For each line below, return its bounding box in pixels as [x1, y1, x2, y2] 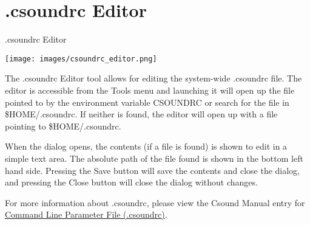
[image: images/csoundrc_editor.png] [5, 54, 157, 63]
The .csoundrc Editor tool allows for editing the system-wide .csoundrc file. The [5, 72, 302, 85]
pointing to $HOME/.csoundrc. [5, 119, 121, 132]
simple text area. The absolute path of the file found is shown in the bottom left [5, 151, 303, 164]
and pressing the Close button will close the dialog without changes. [5, 176, 258, 189]
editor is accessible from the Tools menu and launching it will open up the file [5, 83, 295, 96]
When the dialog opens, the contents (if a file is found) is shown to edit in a [5, 140, 288, 153]
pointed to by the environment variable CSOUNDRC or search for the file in [5, 95, 289, 108]
